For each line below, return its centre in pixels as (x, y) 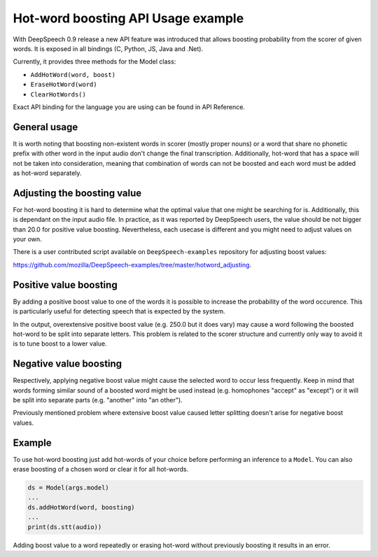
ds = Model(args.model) (69, 488)
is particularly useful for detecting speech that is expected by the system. (119, 311)
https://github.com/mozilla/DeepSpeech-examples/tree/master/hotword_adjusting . (132, 265)
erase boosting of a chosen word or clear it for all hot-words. (101, 470)
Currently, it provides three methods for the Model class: (94, 62)
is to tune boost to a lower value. (60, 344)
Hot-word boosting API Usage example (128, 18)
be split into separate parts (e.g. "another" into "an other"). (98, 400)
